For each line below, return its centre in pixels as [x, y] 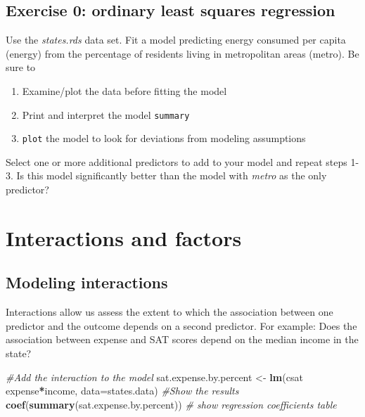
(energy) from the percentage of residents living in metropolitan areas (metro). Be [182, 53]
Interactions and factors [124, 237]
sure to [21, 67]
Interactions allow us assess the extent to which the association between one [169, 312]
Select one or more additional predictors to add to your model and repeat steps [177, 161]
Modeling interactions [87, 282]
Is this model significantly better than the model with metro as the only [172, 175]
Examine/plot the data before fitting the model [124, 90]
